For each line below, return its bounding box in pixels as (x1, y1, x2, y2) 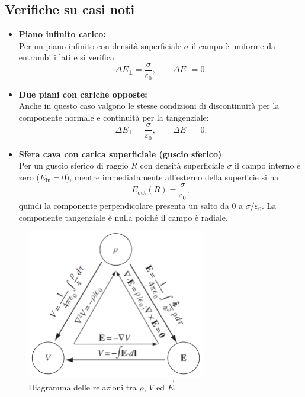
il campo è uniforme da (191, 39, 275, 51)
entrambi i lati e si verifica (18, 51, 114, 63)
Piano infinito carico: (18, 28, 106, 40)
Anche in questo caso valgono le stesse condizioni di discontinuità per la (18, 99, 280, 112)
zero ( (18, 170, 40, 183)
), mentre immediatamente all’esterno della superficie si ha (66, 170, 279, 183)
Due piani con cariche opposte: (18, 88, 147, 100)
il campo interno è (235, 159, 301, 172)
